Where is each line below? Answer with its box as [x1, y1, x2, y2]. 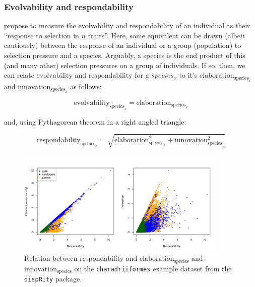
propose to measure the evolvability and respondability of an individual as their [4, 20, 250, 31]
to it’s [179, 70, 198, 80]
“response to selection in [4, 30, 79, 40]
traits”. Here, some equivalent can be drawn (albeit [88, 30, 245, 40]
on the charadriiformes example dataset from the [74, 263, 232, 273]
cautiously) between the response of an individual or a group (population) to [4, 40, 241, 50]
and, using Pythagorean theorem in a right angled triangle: [4, 116, 186, 127]
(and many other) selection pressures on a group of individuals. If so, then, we [4, 60, 245, 70]
